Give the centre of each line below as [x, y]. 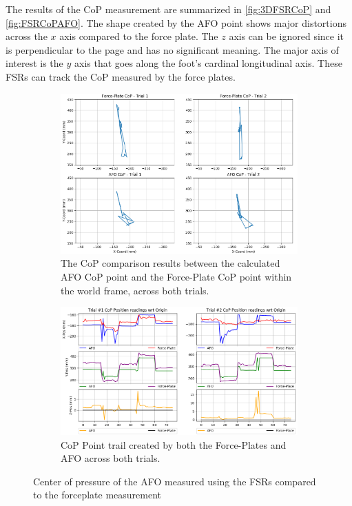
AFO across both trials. [111, 458]
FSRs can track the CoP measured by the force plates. [121, 76]
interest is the [34, 63]
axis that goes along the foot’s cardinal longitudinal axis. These [208, 63]
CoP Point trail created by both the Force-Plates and [174, 444]
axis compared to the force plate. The [139, 36]
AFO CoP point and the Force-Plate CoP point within [176, 276]
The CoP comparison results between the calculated [170, 263]
